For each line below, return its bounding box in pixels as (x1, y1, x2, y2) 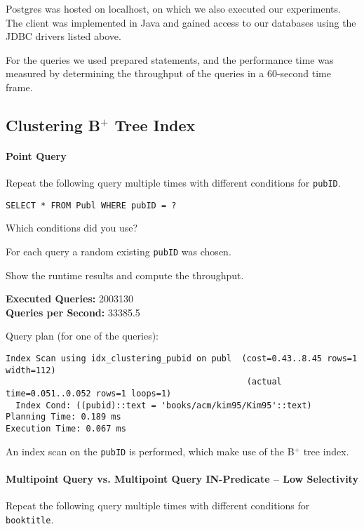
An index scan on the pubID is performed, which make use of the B (6, 443, 295, 458)
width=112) (6, 365, 56, 375)
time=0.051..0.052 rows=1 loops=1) (6, 389, 172, 399)
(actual (246, 377, 282, 387)
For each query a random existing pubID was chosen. (6, 244, 231, 259)
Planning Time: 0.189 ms (6, 412, 121, 422)
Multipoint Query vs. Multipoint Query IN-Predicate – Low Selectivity (6, 471, 358, 486)
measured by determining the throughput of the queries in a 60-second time (6, 66, 331, 81)
